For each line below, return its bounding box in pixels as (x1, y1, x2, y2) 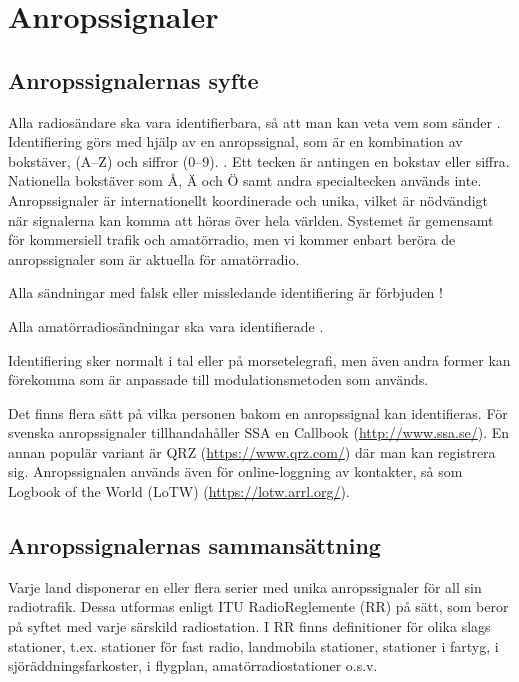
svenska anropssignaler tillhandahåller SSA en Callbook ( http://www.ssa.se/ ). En (8, 422, 510, 443)
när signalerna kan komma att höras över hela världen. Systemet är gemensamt (8, 209, 494, 230)
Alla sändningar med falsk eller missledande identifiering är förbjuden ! (8, 282, 443, 303)
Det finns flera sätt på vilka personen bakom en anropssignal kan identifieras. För (8, 402, 508, 423)
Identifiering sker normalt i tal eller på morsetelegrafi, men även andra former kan (8, 349, 511, 370)
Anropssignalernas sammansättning (8, 530, 381, 561)
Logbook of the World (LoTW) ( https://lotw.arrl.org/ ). (8, 481, 350, 502)
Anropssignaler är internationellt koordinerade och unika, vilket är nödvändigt (8, 189, 489, 210)
